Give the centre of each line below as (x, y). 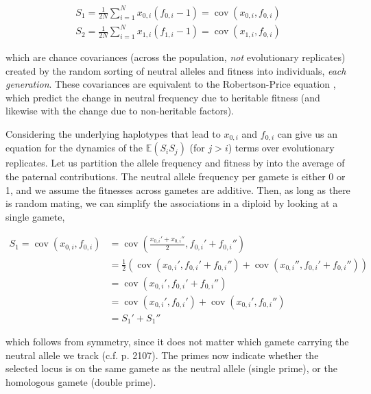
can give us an (307, 134)
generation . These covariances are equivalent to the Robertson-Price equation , (171, 84)
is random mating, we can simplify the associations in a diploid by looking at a (172, 203)
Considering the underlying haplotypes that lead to (113, 134)
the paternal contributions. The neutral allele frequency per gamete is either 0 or (176, 176)
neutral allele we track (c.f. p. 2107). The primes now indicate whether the (162, 355)
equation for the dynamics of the (74, 148)
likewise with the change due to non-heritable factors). (120, 111)
